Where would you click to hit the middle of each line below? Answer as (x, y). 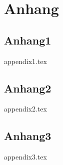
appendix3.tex (25, 157)
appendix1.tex (25, 61)
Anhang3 (28, 136)
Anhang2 (28, 88)
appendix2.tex (25, 109)
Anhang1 (28, 40)
